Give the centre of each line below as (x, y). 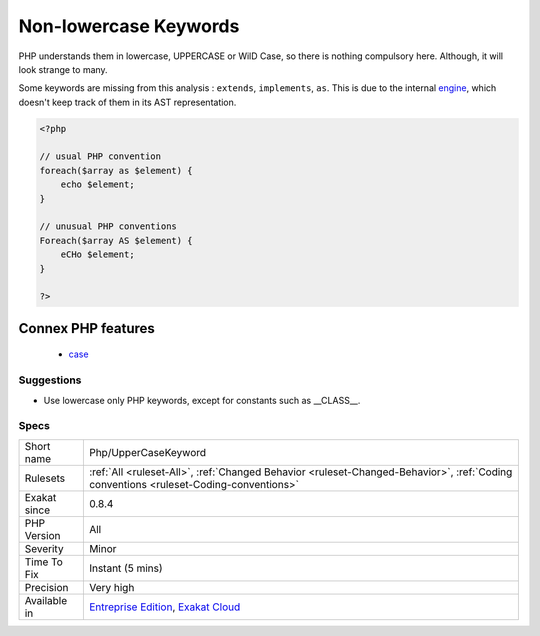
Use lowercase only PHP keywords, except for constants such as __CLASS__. (202, 400)
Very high (111, 587)
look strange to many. (63, 69)
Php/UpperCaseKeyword (147, 452)
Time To (44, 562)
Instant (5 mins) (126, 568)
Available (46, 600)
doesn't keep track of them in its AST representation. (127, 102)
